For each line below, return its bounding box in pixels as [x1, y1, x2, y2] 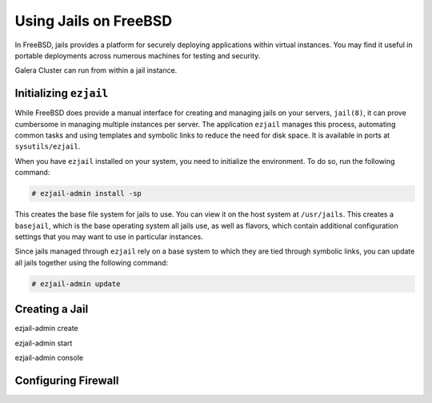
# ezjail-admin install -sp [31, 189, 142, 198]
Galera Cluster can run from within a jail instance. [14, 66, 178, 75]
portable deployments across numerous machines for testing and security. [14, 50, 261, 60]
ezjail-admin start [14, 338, 73, 348]
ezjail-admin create [14, 324, 79, 333]
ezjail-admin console [14, 353, 84, 362]
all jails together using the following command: [14, 257, 168, 267]
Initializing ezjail [14, 86, 109, 100]
